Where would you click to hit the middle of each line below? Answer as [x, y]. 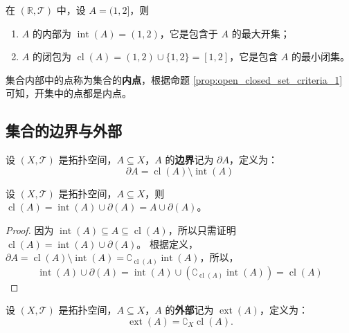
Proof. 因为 [30, 229]
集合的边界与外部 [64, 130]
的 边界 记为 [189, 160]
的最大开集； [261, 33]
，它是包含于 [189, 33]
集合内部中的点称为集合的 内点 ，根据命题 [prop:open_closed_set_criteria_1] [174, 79]
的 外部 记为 [189, 310]
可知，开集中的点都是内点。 [69, 93]
